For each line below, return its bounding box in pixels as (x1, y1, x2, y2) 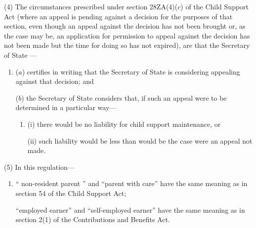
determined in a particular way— (15, 102, 117, 113)
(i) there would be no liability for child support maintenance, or (27, 118, 221, 129)
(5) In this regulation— (4, 161, 75, 172)
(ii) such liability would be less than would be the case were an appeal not (27, 135, 253, 146)
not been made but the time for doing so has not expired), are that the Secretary (4, 40, 250, 50)
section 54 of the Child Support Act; (15, 188, 127, 198)
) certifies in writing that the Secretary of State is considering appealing (22, 66, 240, 76)
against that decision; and (15, 76, 94, 86)
